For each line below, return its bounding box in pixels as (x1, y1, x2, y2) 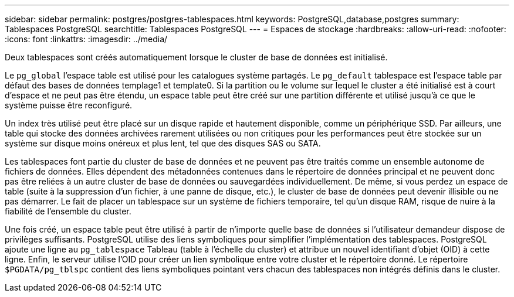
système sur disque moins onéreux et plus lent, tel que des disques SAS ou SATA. (5, 138, 321, 148)
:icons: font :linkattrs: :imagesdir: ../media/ (5, 34, 168, 44)
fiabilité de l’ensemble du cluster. (5, 206, 131, 216)
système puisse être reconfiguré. (5, 100, 133, 110)
